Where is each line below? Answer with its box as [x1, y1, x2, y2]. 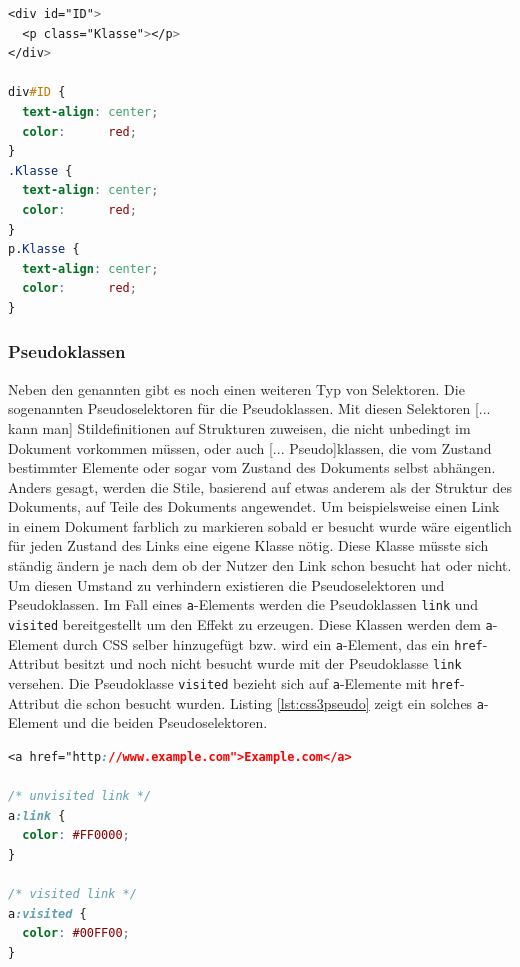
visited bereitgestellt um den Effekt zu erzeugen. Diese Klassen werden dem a [8, 613, 493, 634]
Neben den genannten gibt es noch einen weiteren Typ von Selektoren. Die [8, 378, 465, 399]
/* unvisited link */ [8, 788, 152, 803]
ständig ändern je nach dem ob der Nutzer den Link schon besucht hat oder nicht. [8, 555, 512, 576]
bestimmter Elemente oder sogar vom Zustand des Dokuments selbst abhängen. [8, 457, 496, 478]
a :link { [8, 808, 66, 823]
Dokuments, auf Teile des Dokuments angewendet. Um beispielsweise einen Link [8, 496, 500, 517]
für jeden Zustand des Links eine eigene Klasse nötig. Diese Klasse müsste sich [8, 535, 489, 556]
